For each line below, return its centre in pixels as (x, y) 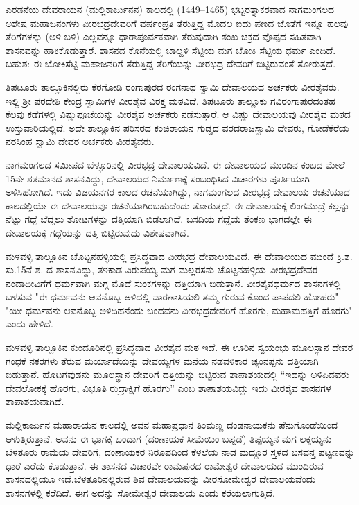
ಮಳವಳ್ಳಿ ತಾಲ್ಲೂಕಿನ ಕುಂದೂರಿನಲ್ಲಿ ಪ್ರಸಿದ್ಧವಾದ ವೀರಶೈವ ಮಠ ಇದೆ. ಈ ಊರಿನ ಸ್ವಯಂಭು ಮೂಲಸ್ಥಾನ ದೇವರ (179, 347)
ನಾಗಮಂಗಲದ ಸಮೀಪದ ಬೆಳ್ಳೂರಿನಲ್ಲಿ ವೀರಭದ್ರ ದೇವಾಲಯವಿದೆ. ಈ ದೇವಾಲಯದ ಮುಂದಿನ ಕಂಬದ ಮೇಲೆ (175, 164)
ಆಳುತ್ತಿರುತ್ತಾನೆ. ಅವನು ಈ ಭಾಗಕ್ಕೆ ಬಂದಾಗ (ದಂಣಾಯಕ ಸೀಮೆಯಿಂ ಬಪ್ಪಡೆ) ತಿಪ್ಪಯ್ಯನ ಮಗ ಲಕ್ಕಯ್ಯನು (169, 438)
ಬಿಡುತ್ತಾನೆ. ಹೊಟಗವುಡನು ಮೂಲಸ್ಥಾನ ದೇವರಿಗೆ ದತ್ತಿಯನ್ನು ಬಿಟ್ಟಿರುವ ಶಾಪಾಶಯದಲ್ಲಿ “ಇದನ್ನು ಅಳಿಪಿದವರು (177, 374)
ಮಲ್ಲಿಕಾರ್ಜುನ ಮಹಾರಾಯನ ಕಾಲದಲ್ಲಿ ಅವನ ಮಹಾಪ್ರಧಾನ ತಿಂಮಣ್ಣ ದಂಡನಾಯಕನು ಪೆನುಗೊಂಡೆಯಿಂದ (172, 425)
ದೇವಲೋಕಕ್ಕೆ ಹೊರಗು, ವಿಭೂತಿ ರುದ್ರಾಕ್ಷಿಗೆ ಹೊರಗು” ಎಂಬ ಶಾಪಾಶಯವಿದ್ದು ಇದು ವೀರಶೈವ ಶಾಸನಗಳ (168, 387)
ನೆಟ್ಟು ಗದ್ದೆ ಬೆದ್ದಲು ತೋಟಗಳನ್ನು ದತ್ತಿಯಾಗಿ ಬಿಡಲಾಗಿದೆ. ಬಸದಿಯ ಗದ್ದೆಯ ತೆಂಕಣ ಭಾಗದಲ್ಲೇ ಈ (159, 219)
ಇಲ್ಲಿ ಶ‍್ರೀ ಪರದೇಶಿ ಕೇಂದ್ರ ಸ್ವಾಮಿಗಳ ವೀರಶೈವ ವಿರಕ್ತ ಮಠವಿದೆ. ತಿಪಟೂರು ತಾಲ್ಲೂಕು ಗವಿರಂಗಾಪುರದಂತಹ (170, 100)
